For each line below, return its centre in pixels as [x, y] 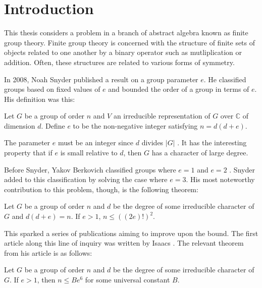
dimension [20, 125]
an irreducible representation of [162, 116]
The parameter [27, 142]
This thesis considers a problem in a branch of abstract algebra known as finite [126, 33]
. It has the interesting [212, 142]
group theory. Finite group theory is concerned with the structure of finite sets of [130, 42]
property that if [28, 153]
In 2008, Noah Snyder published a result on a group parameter [101, 79]
